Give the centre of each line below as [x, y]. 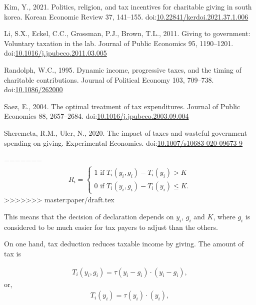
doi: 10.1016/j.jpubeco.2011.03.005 [55, 53]
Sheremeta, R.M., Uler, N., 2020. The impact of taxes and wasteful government [126, 132]
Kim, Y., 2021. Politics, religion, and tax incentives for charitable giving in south [128, 7]
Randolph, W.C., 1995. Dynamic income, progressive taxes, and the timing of [123, 69]
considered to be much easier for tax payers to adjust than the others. [111, 227]
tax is [12, 253]
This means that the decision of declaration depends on [89, 216]
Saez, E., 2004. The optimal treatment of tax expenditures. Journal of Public [122, 106]
